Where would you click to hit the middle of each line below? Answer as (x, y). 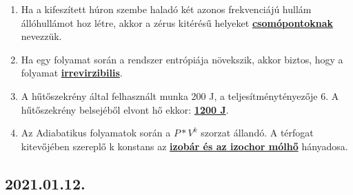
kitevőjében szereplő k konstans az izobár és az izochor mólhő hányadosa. (184, 146)
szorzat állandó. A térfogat (257, 133)
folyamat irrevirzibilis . (72, 73)
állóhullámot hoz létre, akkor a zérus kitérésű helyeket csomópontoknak (177, 22)
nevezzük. (41, 36)
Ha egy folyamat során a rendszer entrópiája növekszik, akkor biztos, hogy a (182, 59)
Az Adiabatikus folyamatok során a (96, 133)
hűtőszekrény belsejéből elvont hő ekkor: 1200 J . (125, 109)
